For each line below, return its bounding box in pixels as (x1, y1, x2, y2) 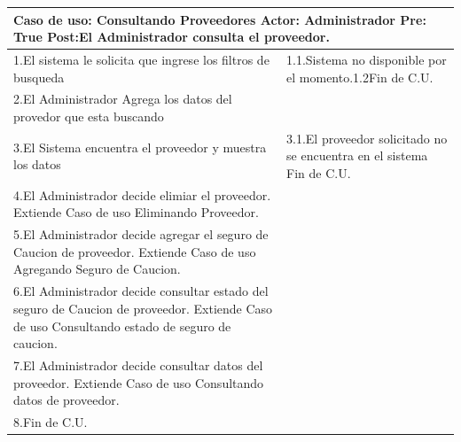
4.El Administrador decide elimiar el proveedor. (13, 185, 271, 204)
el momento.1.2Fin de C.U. (286, 67, 434, 86)
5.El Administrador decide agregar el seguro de (13, 225, 269, 244)
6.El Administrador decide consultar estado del (13, 282, 269, 300)
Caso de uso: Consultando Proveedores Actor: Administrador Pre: (13, 10, 426, 28)
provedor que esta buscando (13, 106, 164, 125)
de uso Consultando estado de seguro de (13, 316, 231, 335)
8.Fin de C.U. (13, 412, 88, 430)
